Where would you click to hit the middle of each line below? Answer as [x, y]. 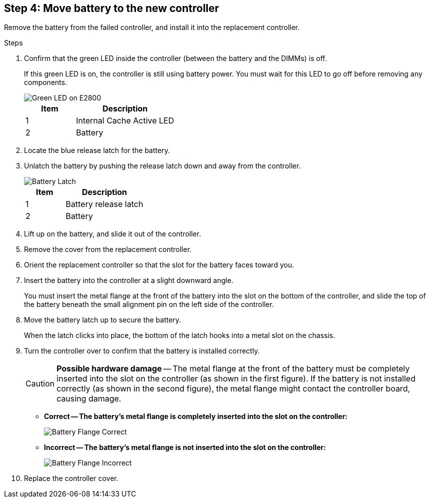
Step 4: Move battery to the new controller [112, 8]
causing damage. [89, 399]
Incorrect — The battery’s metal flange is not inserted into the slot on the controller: [185, 447]
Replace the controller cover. [71, 478]
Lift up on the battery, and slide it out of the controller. [113, 234]
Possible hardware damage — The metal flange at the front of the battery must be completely [233, 369]
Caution [40, 384]
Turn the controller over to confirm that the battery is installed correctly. [142, 351]
